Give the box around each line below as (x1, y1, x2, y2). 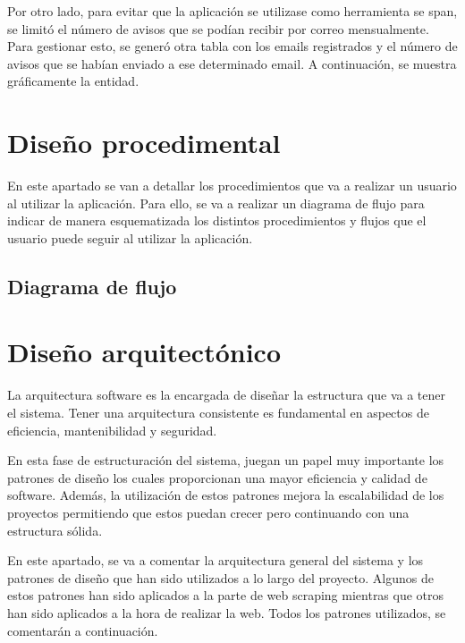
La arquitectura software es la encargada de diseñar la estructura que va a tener (7, 385, 445, 404)
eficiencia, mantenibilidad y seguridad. (7, 420, 217, 439)
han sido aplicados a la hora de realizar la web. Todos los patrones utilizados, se (7, 603, 446, 622)
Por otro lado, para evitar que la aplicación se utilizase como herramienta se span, (7, 2, 458, 20)
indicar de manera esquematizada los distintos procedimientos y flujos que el (7, 211, 427, 230)
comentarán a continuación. (7, 621, 158, 639)
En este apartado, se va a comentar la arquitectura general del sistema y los (7, 551, 424, 570)
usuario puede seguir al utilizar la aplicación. (7, 228, 253, 247)
